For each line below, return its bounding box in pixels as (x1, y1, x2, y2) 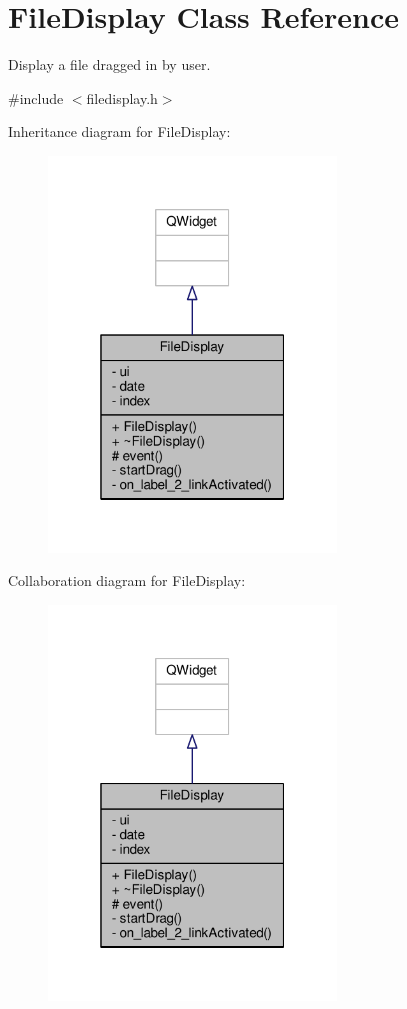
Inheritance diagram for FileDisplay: (8, 121, 231, 142)
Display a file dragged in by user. (8, 54, 211, 75)
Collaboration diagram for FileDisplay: (8, 570, 246, 591)
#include (8, 87, 64, 108)
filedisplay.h (86, 87, 158, 108)
